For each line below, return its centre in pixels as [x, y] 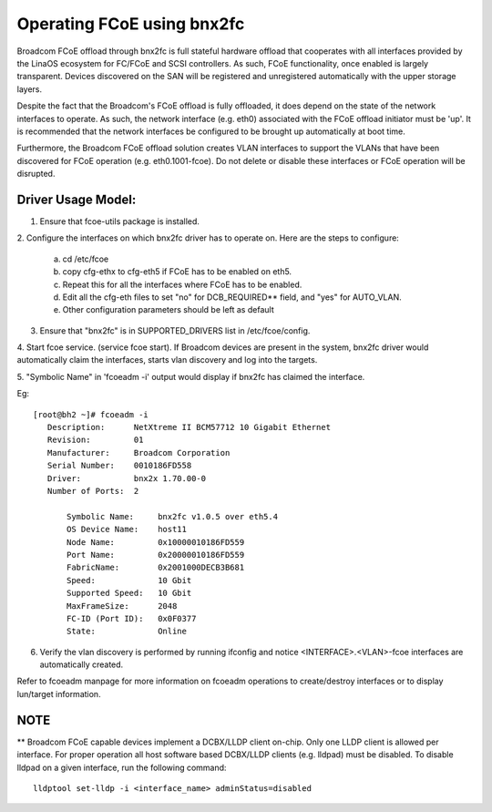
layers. [30, 89]
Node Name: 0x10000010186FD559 [156, 542]
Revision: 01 [95, 440]
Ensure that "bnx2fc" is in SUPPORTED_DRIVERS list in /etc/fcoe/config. [175, 330]
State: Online [127, 632]
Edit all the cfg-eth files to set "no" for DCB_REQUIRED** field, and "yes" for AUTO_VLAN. [232, 297]
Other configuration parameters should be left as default [168, 310]
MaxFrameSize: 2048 [122, 606]
